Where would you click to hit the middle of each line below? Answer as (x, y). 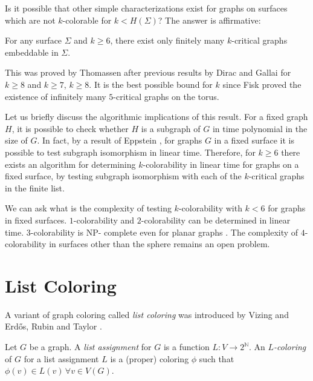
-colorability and (104, 220)
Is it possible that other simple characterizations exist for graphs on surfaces (146, 8)
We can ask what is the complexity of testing (88, 208)
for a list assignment (61, 358)
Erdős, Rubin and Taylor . (53, 326)
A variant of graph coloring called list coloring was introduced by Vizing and (147, 314)
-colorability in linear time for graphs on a (221, 164)
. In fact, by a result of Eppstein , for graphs (120, 140)
